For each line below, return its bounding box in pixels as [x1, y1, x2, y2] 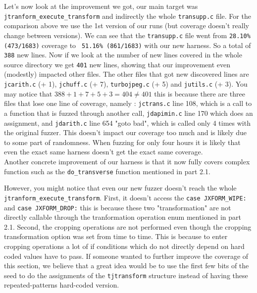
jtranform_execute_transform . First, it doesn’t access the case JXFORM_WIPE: [4, 192, 247, 202]
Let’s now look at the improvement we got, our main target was [4, 1, 198, 11]
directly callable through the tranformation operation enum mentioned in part [4, 212, 242, 222]
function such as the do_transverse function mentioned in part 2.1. [4, 166, 210, 176]
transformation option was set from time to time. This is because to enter [4, 231, 228, 242]
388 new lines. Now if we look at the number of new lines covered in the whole [4, 49, 242, 60]
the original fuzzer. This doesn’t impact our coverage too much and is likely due [4, 127, 247, 138]
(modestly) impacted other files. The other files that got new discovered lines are [4, 69, 249, 79]
